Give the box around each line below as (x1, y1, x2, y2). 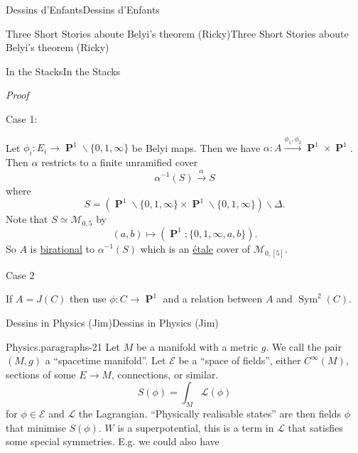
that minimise (6, 420, 66, 435)
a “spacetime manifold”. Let (45, 353, 166, 368)
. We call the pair (266, 339, 342, 354)
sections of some (6, 366, 76, 381)
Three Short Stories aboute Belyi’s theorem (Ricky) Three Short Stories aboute (6, 26, 349, 40)
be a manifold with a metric (136, 339, 259, 354)
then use (70, 291, 107, 306)
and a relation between (163, 291, 263, 306)
